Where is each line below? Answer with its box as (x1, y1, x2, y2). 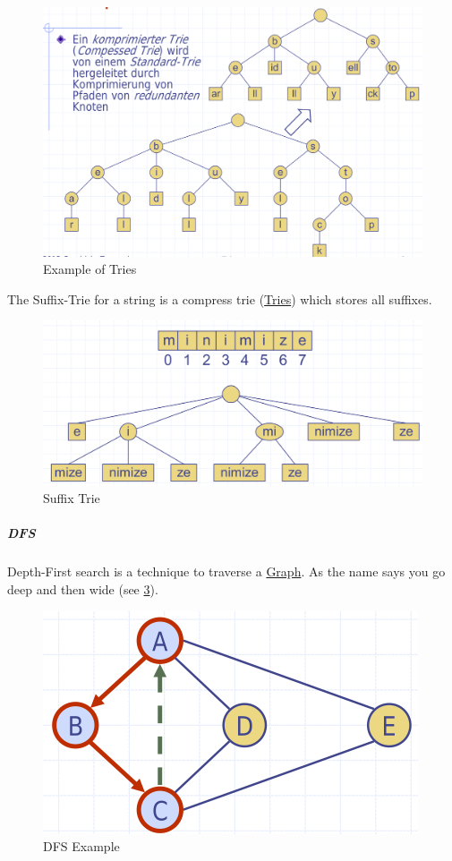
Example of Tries (43, 260, 137, 278)
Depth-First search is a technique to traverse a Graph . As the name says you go (7, 562, 446, 581)
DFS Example (43, 837, 120, 856)
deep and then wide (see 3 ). (7, 580, 158, 599)
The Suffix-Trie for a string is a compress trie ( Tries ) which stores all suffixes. (7, 289, 432, 308)
